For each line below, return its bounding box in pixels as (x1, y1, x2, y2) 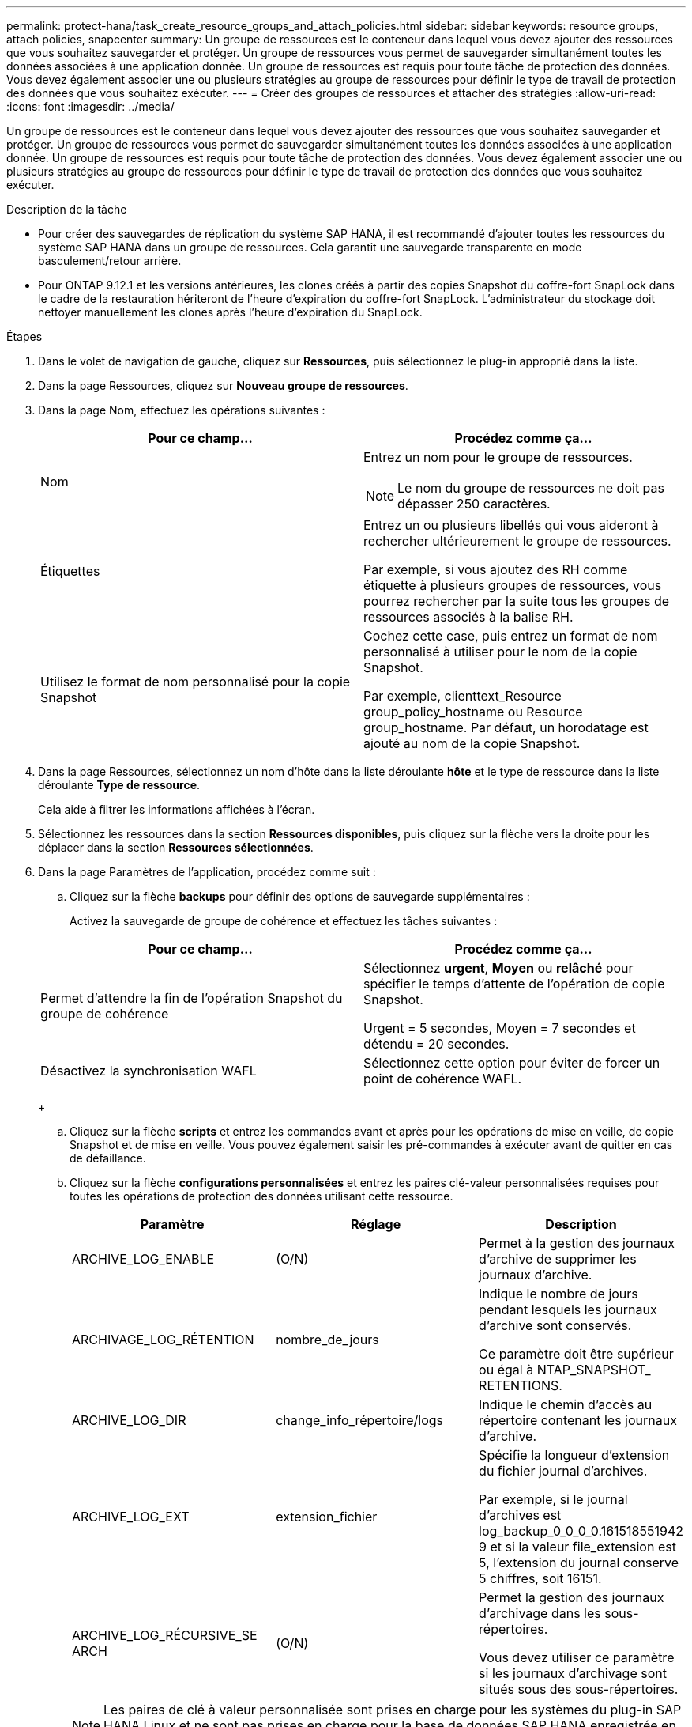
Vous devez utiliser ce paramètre (479, 1650, 675, 1665)
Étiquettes (40, 563, 100, 579)
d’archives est (479, 1507, 562, 1523)
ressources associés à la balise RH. (363, 609, 574, 625)
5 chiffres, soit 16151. (479, 1570, 602, 1586)
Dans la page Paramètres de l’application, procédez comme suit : (38, 865, 376, 879)
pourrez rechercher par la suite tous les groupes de (363, 593, 670, 609)
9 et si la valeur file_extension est (479, 1539, 676, 1555)
